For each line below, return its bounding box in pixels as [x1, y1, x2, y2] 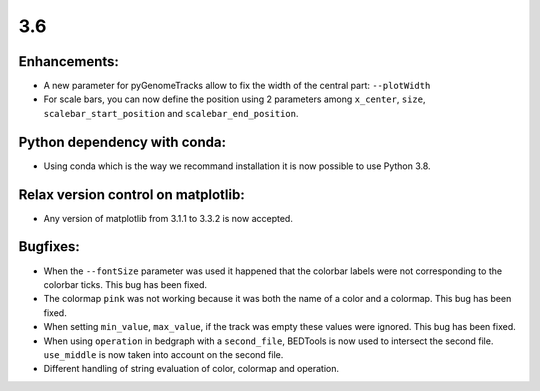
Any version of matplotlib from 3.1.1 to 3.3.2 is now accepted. [43, 212, 294, 224]
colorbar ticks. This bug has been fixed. [43, 278, 208, 290]
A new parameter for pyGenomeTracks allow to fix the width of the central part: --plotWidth [43, 80, 431, 92]
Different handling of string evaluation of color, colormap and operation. [43, 363, 340, 375]
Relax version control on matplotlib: [18, 186, 245, 203]
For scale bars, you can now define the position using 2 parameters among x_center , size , [43, 93, 426, 105]
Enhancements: [18, 53, 120, 70]
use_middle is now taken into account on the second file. [43, 348, 284, 360]
